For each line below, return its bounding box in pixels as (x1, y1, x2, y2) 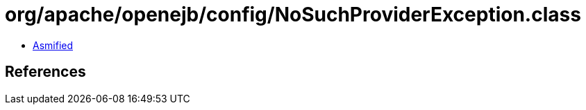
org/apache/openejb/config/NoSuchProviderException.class (5, 3, 581, 26)
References (5, 63, 86, 81)
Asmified (33, 39, 74, 51)
